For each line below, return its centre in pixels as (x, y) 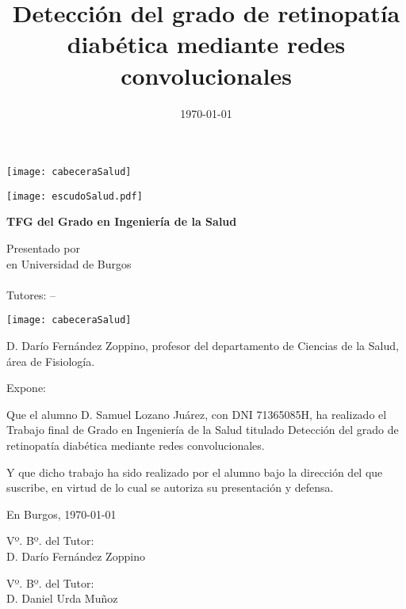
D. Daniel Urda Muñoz (62, 598)
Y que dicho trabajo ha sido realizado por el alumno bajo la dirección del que (195, 472)
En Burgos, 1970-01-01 (61, 514)
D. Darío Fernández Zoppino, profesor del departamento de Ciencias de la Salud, (203, 346)
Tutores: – (31, 294)
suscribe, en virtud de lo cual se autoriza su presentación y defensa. (170, 487)
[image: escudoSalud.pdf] (75, 196)
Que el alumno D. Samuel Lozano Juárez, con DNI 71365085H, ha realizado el (197, 414)
